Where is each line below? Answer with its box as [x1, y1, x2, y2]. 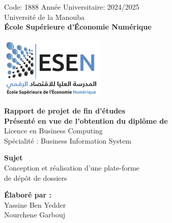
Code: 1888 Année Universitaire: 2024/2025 [4, 2, 139, 12]
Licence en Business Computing [4, 125, 103, 136]
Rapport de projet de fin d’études [4, 105, 125, 116]
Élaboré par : [4, 189, 51, 200]
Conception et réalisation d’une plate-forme [4, 162, 139, 173]
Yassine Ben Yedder [4, 199, 66, 210]
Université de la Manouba [4, 11, 85, 22]
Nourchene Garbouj [4, 209, 65, 220]
